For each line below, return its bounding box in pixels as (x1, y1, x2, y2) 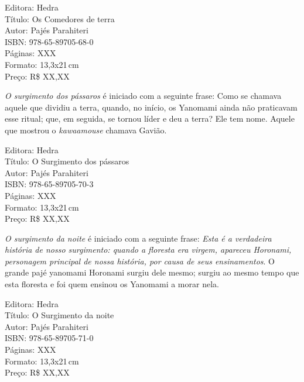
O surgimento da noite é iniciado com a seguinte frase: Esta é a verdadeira (5, 232, 272, 244)
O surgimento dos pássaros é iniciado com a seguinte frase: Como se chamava (5, 90, 282, 102)
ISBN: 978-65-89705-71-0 (5, 332, 94, 344)
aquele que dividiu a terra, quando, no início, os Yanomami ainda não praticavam (5, 101, 298, 113)
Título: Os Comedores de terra (5, 12, 115, 25)
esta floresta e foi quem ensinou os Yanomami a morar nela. (5, 278, 219, 290)
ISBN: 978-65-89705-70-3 (5, 178, 94, 190)
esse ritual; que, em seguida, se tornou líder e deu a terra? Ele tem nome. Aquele (5, 112, 295, 125)
